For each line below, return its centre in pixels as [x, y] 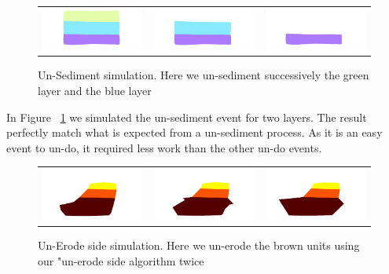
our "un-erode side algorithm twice [121, 261]
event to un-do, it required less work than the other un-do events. [164, 147]
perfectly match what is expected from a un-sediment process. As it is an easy [194, 132]
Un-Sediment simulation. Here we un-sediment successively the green [204, 75]
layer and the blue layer [95, 90]
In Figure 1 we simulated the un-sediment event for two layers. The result [187, 117]
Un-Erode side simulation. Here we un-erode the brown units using [199, 245]
